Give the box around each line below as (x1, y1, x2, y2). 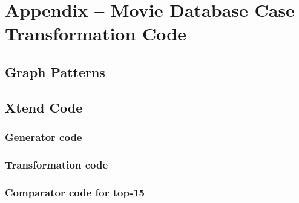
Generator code (5, 130, 82, 145)
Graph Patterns (5, 62, 105, 81)
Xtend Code (5, 98, 83, 116)
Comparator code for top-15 (5, 184, 145, 199)
